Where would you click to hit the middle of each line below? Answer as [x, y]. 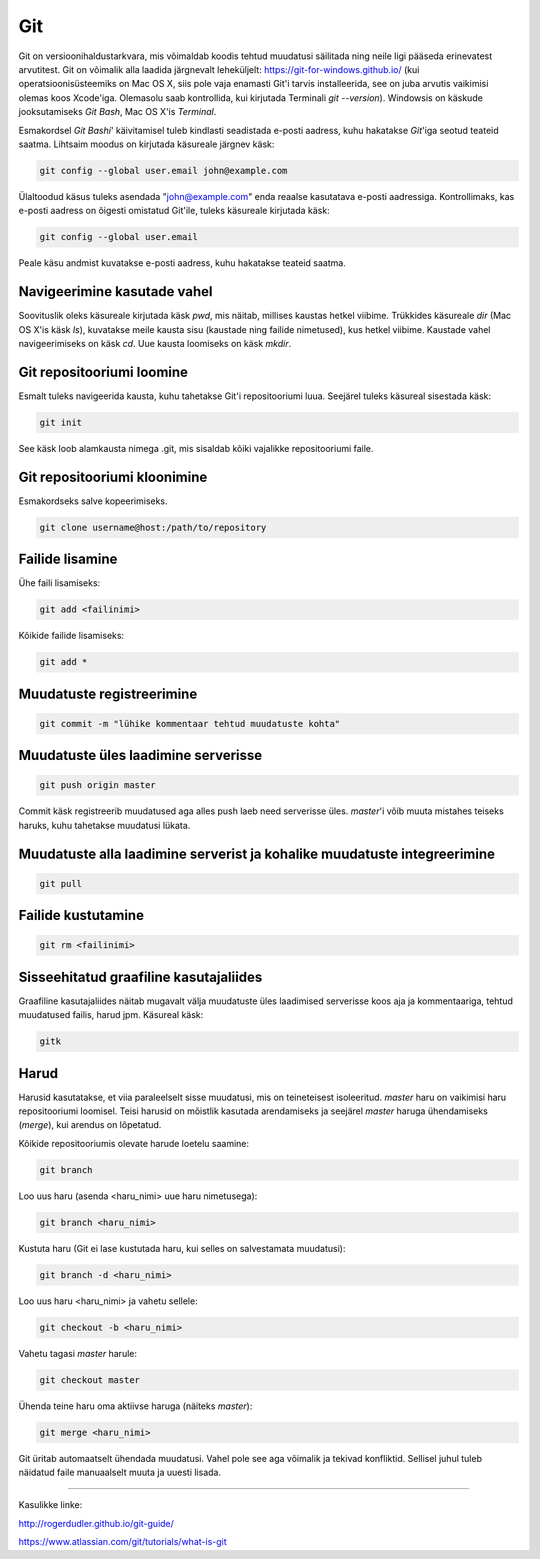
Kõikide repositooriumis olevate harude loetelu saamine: [134, 1143]
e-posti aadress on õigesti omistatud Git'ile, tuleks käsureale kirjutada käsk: [174, 211]
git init [61, 422]
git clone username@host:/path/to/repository [153, 527]
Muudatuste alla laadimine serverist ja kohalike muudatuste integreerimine [256, 853]
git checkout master [89, 1379]
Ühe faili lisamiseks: [59, 583]
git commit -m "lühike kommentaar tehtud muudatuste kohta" [190, 723]
